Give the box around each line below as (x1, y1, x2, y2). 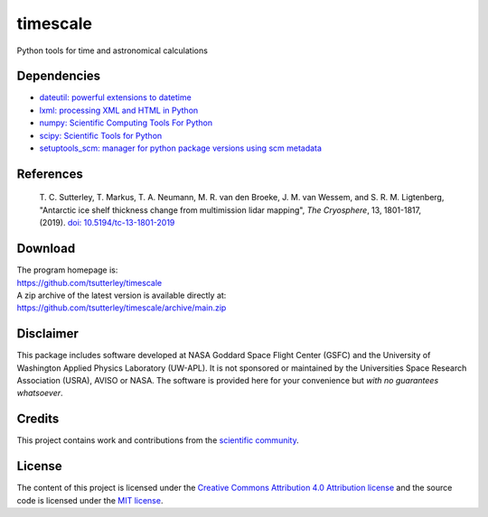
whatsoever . (16, 388, 63, 399)
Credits (16, 411, 60, 427)
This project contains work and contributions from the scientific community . (16, 435, 299, 446)
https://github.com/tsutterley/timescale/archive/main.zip (16, 302, 227, 313)
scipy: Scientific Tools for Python (39, 130, 163, 141)
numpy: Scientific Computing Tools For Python (39, 117, 213, 128)
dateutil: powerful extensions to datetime (39, 92, 192, 103)
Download (16, 241, 76, 256)
